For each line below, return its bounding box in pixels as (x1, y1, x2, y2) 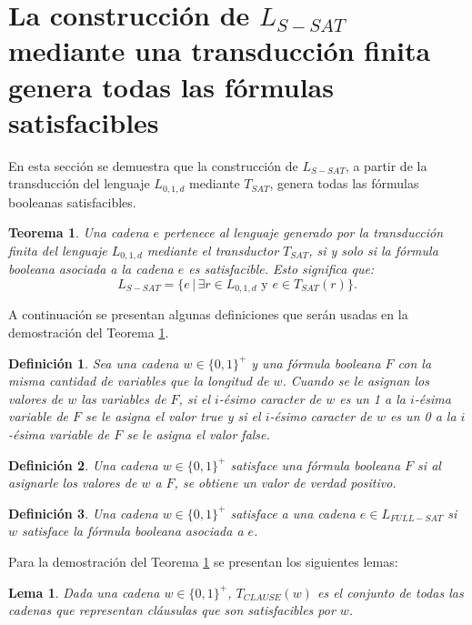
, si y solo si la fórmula (308, 240, 438, 259)
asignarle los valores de (8, 473, 137, 492)
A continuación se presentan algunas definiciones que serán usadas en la (8, 305, 408, 324)
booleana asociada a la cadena (8, 259, 174, 278)
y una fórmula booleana (251, 353, 381, 372)
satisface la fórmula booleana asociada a (22, 521, 244, 540)
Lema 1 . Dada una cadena (8, 582, 160, 601)
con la (397, 353, 432, 372)
